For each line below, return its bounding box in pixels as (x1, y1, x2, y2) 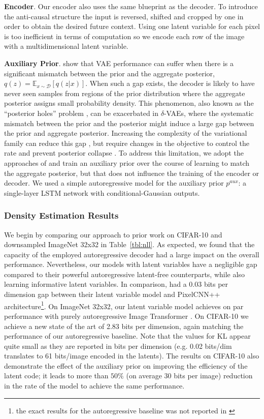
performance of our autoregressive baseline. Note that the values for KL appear (4, 331, 251, 341)
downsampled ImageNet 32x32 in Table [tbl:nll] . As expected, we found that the (4, 239, 255, 250)
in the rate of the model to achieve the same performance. (4, 380, 185, 391)
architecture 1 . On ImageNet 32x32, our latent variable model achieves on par (4, 299, 244, 311)
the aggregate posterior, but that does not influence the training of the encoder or (4, 167, 259, 178)
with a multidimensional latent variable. (4, 41, 128, 51)
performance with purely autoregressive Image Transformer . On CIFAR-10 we (4, 310, 249, 321)
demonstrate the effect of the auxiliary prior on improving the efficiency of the (4, 360, 248, 371)
